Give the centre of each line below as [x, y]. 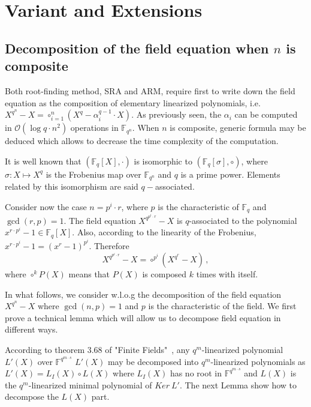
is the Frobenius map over [93, 174]
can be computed [266, 114]
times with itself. [227, 274]
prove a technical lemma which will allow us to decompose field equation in [143, 317]
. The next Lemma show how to [238, 384]
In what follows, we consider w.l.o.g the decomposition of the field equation [143, 294]
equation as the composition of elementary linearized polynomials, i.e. [133, 102]
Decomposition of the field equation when [137, 48]
